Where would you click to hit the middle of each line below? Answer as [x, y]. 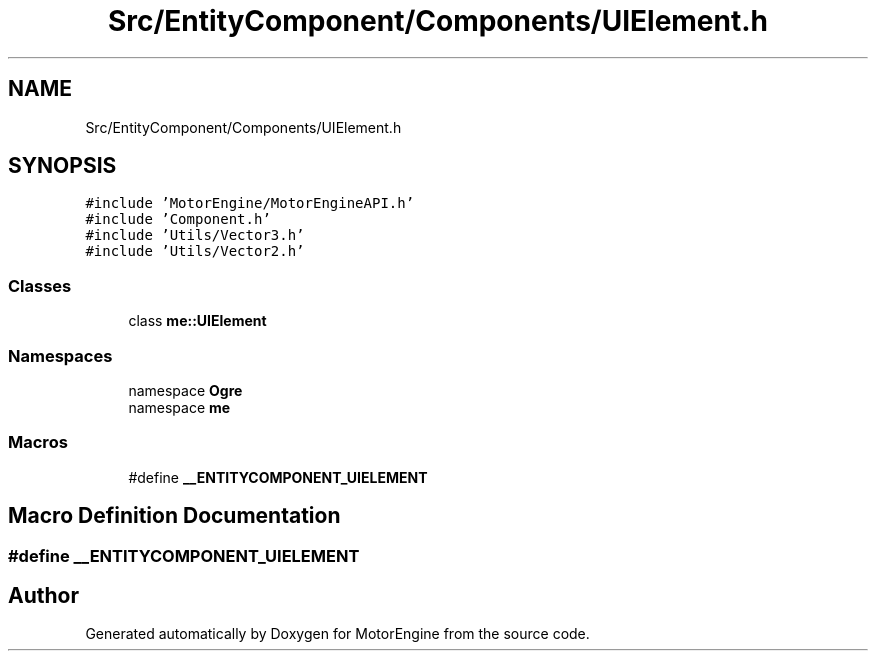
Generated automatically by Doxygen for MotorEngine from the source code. [337, 634]
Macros [38, 442]
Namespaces [60, 355]
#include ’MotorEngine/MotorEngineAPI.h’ [250, 203]
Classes [40, 285]
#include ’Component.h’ [178, 219]
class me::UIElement [197, 321]
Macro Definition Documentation [174, 516]
